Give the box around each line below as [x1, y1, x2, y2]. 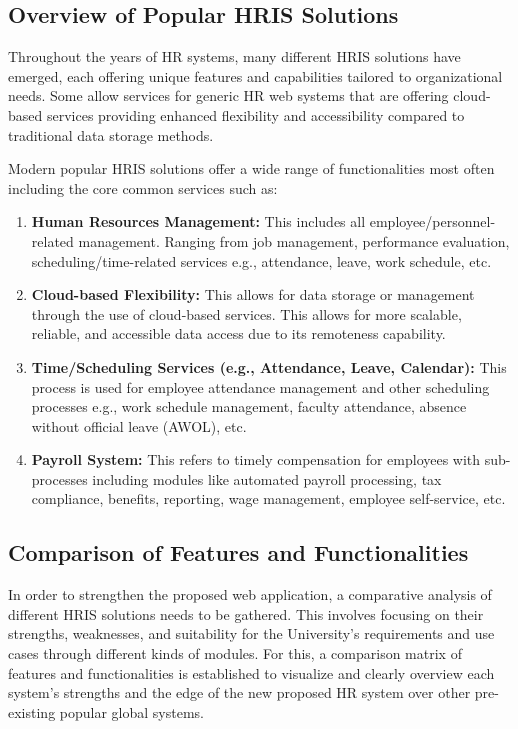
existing [8, 701, 56, 722]
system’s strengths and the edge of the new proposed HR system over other [8, 682, 471, 703]
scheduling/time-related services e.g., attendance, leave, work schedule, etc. [31, 250, 492, 271]
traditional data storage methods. [8, 124, 214, 145]
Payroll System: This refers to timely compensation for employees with [31, 449, 481, 470]
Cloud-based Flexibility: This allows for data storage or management [31, 284, 475, 305]
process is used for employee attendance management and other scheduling [31, 376, 490, 397]
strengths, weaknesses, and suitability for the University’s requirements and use [8, 623, 495, 644]
